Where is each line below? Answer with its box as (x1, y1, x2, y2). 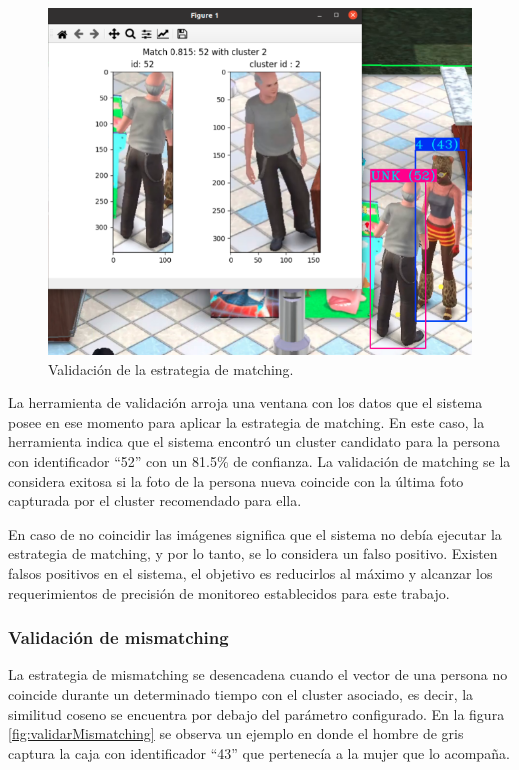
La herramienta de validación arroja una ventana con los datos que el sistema (8, 392, 483, 413)
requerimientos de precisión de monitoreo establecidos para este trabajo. (8, 582, 450, 603)
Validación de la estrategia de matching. (48, 358, 294, 379)
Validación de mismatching (8, 625, 229, 650)
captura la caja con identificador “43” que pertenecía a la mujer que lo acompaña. (8, 742, 510, 763)
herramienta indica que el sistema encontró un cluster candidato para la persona (8, 431, 501, 452)
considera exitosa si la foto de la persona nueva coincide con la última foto (8, 470, 464, 491)
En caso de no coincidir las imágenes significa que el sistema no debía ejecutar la (8, 523, 502, 544)
